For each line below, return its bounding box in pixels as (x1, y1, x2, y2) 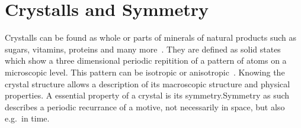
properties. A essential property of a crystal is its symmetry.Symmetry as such (5, 89, 290, 101)
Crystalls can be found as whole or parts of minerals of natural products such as (5, 31, 297, 44)
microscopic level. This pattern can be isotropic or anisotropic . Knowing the (5, 65, 285, 78)
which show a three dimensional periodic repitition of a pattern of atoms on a (5, 54, 287, 67)
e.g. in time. (5, 112, 50, 124)
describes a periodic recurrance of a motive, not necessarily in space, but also (5, 100, 285, 113)
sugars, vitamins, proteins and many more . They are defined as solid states (5, 42, 281, 55)
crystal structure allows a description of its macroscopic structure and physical (5, 77, 290, 90)
